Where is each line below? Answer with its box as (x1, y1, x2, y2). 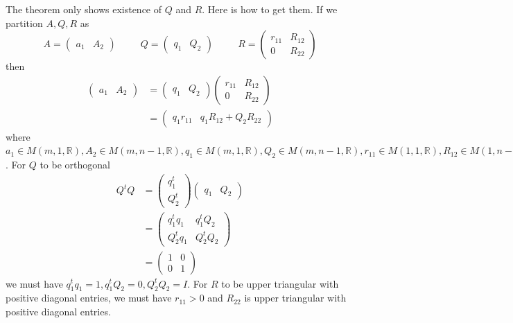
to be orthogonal (40, 157, 110, 172)
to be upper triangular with (221, 276, 339, 290)
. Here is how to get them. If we (202, 2, 338, 16)
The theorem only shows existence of (6, 2, 162, 16)
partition (6, 15, 43, 30)
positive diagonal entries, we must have (6, 290, 172, 305)
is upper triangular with (244, 290, 347, 305)
